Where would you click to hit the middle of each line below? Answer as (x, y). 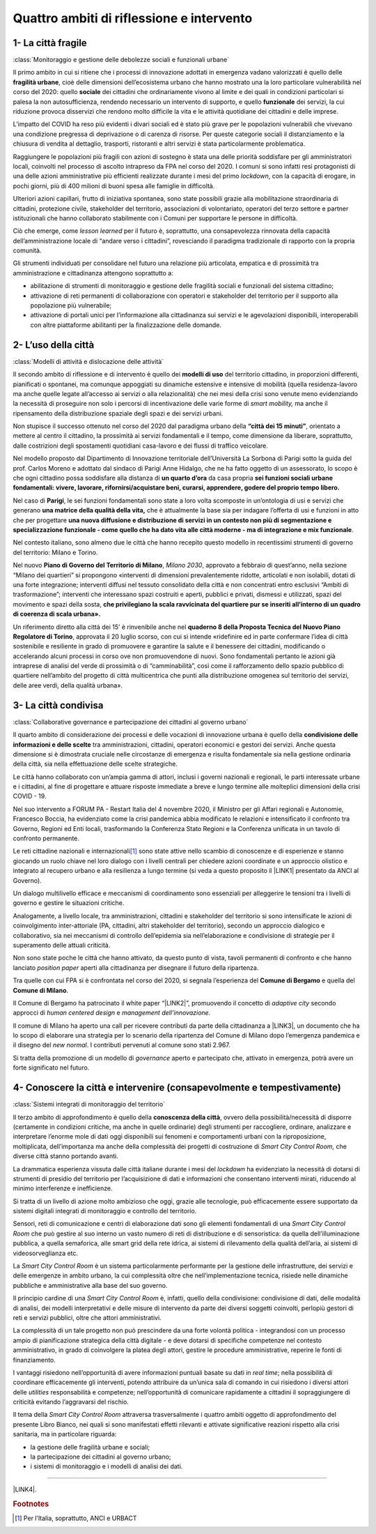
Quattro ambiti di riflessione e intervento (133, 18)
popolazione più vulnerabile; (71, 305)
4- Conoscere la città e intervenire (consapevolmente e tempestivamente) (177, 1088)
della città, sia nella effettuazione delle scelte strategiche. (95, 764)
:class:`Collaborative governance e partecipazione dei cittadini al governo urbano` (131, 722)
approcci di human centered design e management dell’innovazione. (112, 1013)
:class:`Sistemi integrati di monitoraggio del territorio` (89, 1104)
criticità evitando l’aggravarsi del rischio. (71, 1402)
